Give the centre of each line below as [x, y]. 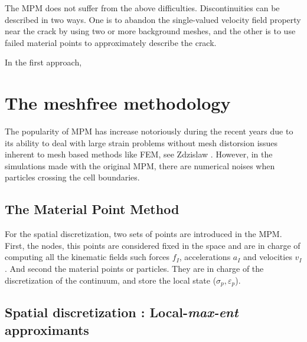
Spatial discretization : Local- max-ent [122, 312]
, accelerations [205, 257]
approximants [47, 329]
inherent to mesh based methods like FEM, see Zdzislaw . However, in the [139, 154]
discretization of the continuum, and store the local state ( [111, 280]
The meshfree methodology [118, 103]
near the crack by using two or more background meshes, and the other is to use [150, 31]
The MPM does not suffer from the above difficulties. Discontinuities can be [142, 8]
